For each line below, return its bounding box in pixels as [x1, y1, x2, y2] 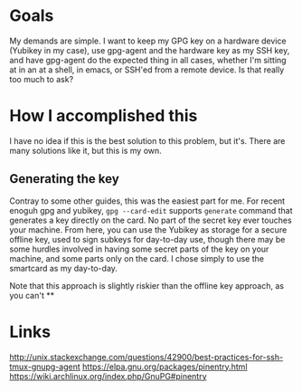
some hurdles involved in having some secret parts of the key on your [9, 243, 269, 254]
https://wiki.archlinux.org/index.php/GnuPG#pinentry [9, 370, 207, 381]
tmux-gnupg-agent [9, 361, 81, 372]
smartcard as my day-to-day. [9, 262, 118, 273]
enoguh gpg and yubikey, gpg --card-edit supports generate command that [9, 205, 293, 215]
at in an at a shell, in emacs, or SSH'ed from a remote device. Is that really [9, 64, 285, 75]
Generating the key [9, 171, 119, 186]
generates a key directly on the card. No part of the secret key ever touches [9, 215, 292, 225]
